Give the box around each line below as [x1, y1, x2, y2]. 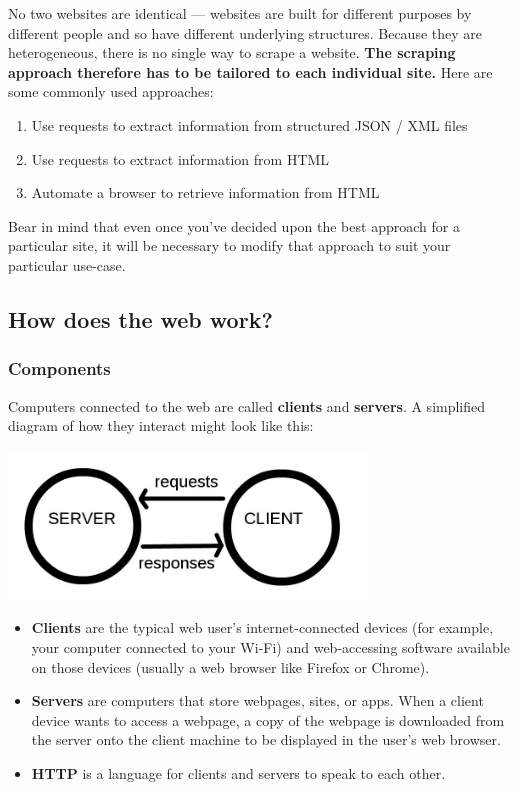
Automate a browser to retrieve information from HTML [31, 182, 380, 203]
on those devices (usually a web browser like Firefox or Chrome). [31, 656, 430, 677]
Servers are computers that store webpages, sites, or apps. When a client [31, 690, 484, 711]
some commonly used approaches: [8, 81, 214, 102]
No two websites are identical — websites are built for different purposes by [8, 3, 472, 23]
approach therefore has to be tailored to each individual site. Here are [8, 61, 493, 82]
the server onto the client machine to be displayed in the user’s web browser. [31, 729, 501, 750]
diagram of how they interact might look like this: [8, 415, 314, 436]
